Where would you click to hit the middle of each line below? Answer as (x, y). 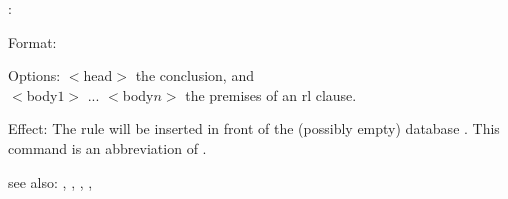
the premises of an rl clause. (271, 94)
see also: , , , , (50, 181)
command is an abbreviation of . (107, 147)
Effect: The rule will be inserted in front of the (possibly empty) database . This (254, 128)
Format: (32, 41)
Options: (34, 75)
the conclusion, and (194, 75)
